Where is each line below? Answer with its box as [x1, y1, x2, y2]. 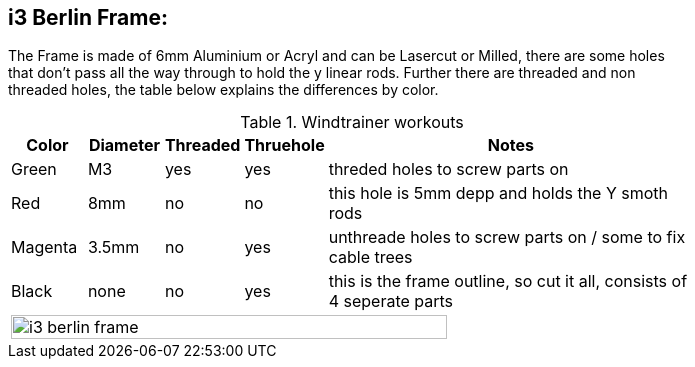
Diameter [88, 135, 160, 156]
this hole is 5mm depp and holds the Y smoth [328, 183, 669, 204]
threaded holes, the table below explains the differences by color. [8, 81, 439, 99]
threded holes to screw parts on [328, 159, 569, 180]
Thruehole [244, 135, 325, 156]
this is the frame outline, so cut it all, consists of [328, 271, 688, 292]
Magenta [11, 237, 78, 258]
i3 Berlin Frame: [8, 5, 168, 30]
